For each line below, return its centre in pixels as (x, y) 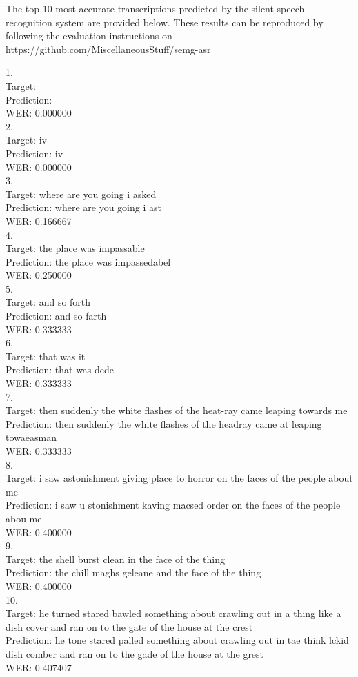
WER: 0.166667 (39, 220)
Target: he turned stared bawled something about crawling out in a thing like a (173, 613)
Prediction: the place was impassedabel (88, 261)
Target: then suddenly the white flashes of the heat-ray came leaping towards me (177, 410)
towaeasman (31, 437)
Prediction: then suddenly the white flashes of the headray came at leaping (164, 423)
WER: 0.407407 (39, 667)
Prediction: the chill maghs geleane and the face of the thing (133, 572)
